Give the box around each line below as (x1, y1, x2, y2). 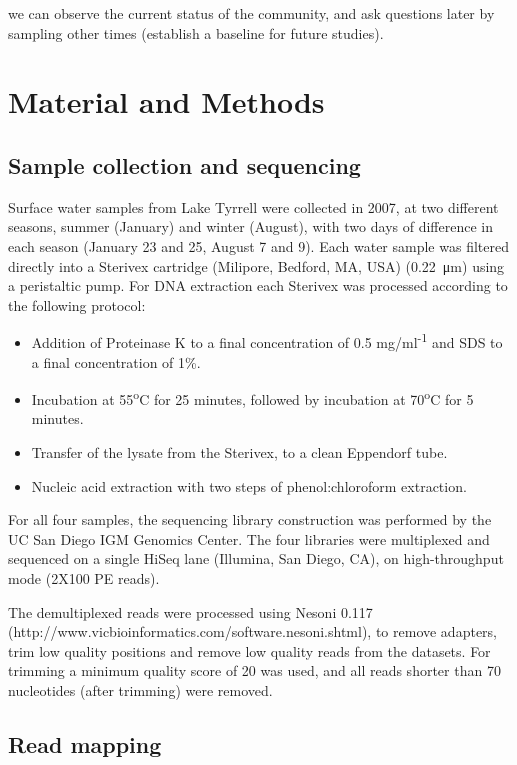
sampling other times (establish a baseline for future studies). (8, 22, 384, 43)
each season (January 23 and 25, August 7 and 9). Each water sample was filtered (8, 235, 509, 256)
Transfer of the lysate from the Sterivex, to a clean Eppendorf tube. (31, 442, 448, 463)
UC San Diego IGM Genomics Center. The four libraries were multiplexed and (8, 528, 490, 549)
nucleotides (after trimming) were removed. (8, 679, 273, 700)
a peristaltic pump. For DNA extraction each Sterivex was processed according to (8, 275, 508, 296)
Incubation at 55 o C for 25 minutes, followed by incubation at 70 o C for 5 (31, 386, 474, 409)
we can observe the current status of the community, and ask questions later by (8, 3, 495, 23)
